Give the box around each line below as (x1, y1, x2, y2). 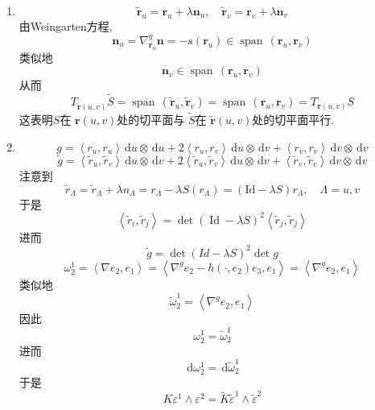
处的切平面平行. (252, 111, 335, 128)
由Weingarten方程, (19, 17, 113, 34)
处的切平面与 (117, 111, 185, 128)
